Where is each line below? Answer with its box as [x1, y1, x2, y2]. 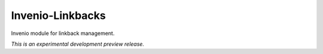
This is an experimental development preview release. [11, 40, 145, 47]
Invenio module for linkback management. [11, 30, 115, 37]
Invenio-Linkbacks [11, 9, 106, 22]
